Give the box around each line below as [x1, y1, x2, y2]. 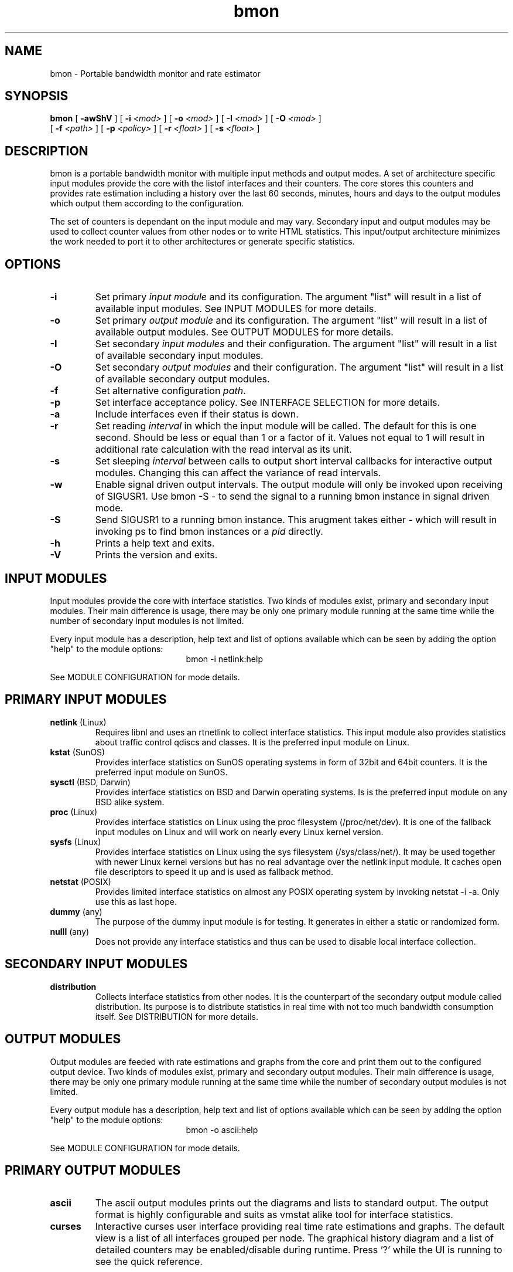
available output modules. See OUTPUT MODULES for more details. [95, 326, 394, 338]
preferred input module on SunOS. [95, 766, 228, 777]
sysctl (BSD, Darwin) [50, 776, 131, 787]
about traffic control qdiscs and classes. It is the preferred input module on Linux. [95, 737, 409, 747]
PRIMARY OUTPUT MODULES [5, 1162, 181, 1178]
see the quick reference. [95, 1256, 203, 1268]
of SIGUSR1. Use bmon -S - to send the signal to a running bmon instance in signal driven [95, 490, 490, 503]
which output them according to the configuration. [50, 198, 244, 209]
